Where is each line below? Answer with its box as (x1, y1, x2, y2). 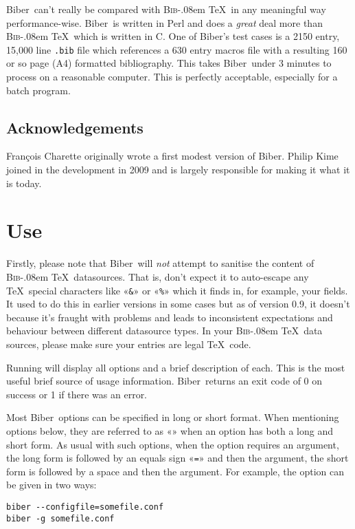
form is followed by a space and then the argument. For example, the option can (6, 464, 345, 478)
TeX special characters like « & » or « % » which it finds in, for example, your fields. (6, 283, 348, 297)
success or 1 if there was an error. (6, 387, 148, 401)
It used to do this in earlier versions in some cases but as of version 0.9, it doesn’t (6, 296, 350, 311)
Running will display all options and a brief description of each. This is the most (6, 360, 345, 374)
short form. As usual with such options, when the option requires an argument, (6, 437, 339, 451)
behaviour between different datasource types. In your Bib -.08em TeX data (6, 323, 323, 338)
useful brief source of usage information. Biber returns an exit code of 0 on (6, 374, 323, 388)
